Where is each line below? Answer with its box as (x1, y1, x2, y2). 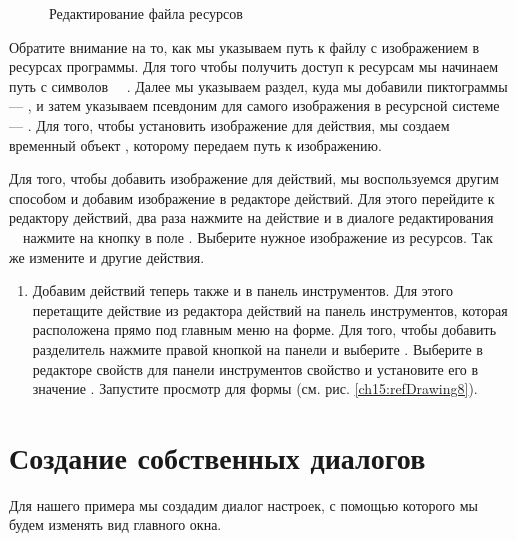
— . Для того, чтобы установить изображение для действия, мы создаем (9, 114, 450, 135)
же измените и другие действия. (9, 246, 205, 267)
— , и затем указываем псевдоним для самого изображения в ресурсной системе (9, 95, 500, 116)
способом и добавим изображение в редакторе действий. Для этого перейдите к (9, 187, 495, 208)
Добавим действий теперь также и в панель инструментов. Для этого (32, 280, 454, 301)
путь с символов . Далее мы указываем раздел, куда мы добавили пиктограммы (9, 75, 508, 96)
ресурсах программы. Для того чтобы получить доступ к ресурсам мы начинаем (9, 56, 499, 77)
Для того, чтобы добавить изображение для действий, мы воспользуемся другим (9, 168, 499, 189)
